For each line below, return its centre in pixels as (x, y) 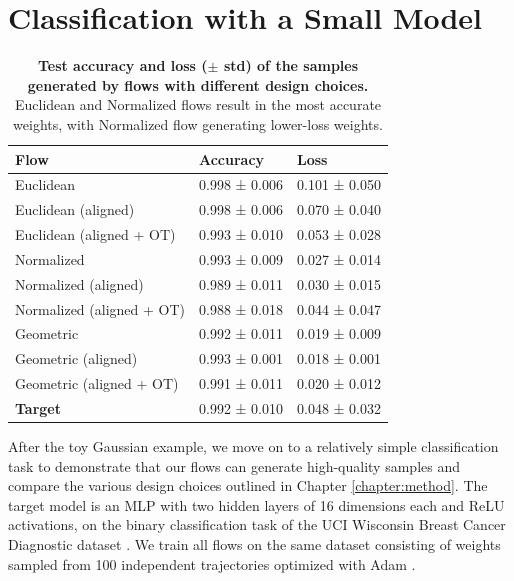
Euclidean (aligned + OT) (95, 234)
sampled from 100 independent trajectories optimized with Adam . (212, 563)
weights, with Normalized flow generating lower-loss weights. (198, 123)
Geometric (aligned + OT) (97, 383)
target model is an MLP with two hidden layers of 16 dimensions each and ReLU (256, 504)
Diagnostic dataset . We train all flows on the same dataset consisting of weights (254, 544)
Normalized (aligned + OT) (100, 308)
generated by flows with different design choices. (198, 84)
